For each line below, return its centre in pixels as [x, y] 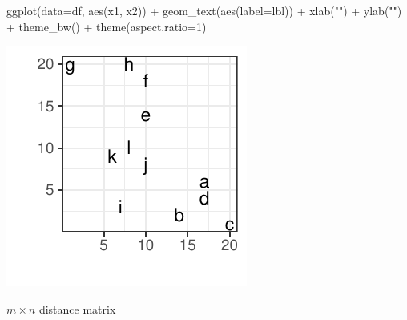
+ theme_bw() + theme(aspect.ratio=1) [107, 26]
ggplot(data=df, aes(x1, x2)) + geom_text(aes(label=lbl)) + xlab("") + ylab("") [204, 10]
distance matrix [77, 308]
